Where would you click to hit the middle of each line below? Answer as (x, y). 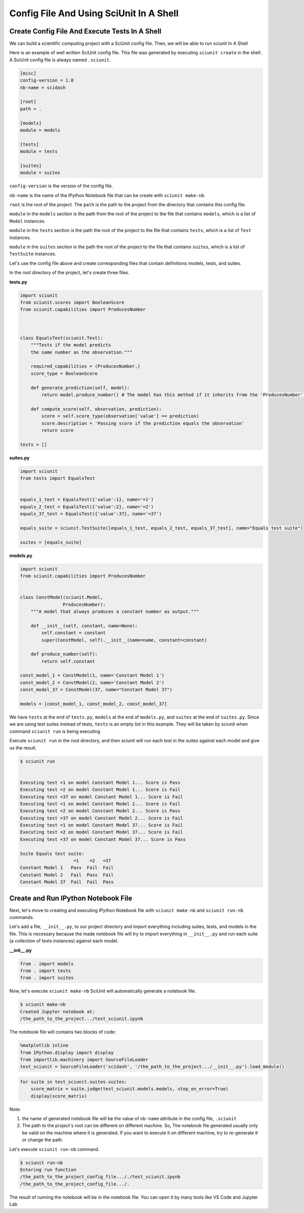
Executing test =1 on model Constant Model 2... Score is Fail (100, 804)
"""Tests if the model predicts (71, 345)
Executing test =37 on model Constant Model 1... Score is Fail (102, 797)
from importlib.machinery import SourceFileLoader (84, 1059)
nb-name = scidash (43, 87)
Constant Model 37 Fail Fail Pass (67, 882)
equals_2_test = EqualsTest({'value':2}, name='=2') (87, 507)
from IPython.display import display (67, 1053)
